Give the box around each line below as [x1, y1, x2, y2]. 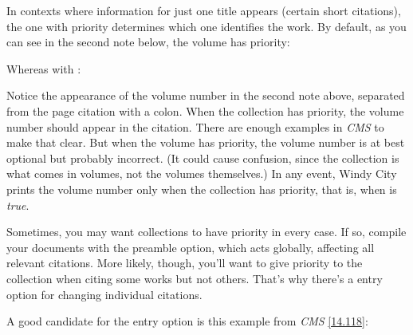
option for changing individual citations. [6, 286, 203, 302]
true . [6, 196, 29, 213]
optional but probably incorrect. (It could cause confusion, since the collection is [6, 149, 399, 166]
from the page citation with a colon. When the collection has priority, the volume [6, 102, 404, 119]
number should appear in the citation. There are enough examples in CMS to [6, 118, 384, 135]
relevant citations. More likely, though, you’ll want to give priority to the [6, 254, 363, 271]
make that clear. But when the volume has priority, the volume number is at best [6, 134, 405, 151]
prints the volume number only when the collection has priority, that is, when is [6, 180, 397, 197]
